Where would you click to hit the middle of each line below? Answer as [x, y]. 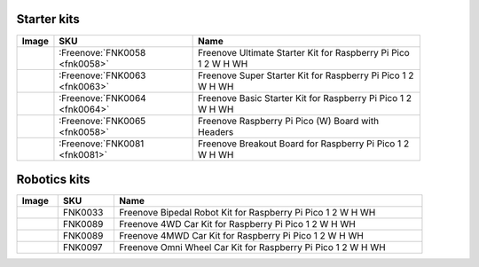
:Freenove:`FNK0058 [102, 52]
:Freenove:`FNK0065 [102, 121]
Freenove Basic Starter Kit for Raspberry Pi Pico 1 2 [305, 98]
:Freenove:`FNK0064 [102, 98]
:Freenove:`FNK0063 [102, 75]
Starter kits [48, 19]
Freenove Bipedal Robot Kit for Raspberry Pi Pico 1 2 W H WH [247, 213]
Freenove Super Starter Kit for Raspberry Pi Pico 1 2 [306, 75]
